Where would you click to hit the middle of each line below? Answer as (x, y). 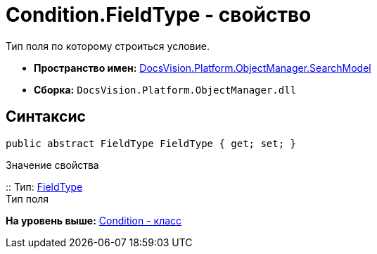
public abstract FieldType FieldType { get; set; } (151, 143)
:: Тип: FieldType (44, 186)
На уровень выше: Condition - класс (94, 220)
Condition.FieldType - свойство (159, 15)
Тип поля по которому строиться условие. (108, 46)
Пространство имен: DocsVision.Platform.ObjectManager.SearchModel (203, 68)
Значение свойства (52, 165)
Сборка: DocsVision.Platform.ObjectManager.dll (165, 89)
